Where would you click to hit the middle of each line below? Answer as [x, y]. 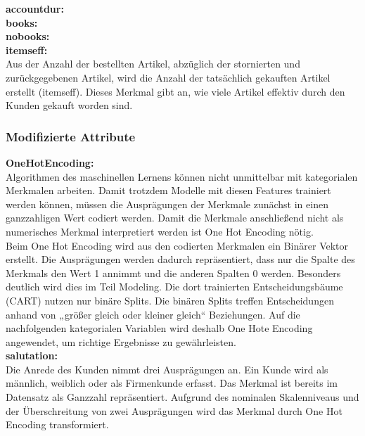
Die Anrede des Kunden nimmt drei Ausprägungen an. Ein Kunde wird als [167, 369]
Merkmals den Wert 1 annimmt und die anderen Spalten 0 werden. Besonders [173, 272]
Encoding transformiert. [57, 424]
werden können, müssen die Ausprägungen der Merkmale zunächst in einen [167, 204]
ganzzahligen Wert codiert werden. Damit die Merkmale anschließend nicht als [175, 218]
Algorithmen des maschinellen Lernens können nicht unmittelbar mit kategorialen [182, 176]
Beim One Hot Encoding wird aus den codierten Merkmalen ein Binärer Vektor [177, 245]
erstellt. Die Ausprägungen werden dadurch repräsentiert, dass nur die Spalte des [180, 259]
